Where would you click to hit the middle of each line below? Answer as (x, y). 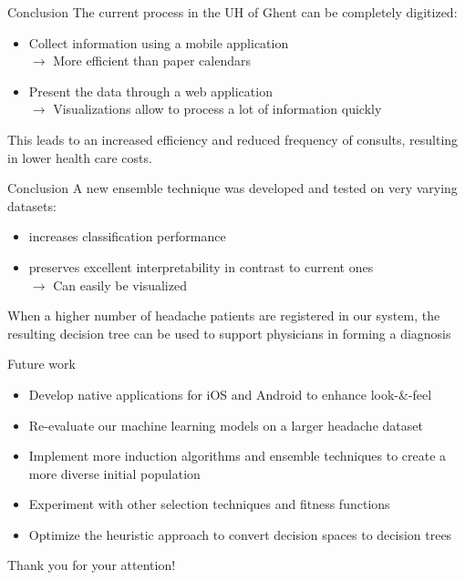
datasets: (32, 205)
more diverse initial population (114, 473)
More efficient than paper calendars (152, 61)
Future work (41, 364)
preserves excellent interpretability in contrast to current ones (201, 266)
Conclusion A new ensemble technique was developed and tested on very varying (232, 188)
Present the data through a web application (150, 91)
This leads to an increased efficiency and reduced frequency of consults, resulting (233, 139)
